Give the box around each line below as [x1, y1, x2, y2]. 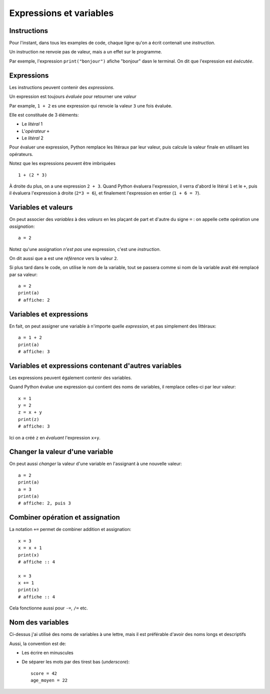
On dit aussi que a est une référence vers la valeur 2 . [9, 255, 118, 261]
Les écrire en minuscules [21, 649, 73, 655]
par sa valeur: [9, 271, 37, 277]
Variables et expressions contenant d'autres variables [9, 361, 182, 370]
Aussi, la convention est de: [9, 640, 66, 646]
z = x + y [18, 409, 42, 415]
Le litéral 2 [21, 135, 43, 141]
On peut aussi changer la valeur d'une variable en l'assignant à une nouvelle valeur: [9, 460, 182, 467]
